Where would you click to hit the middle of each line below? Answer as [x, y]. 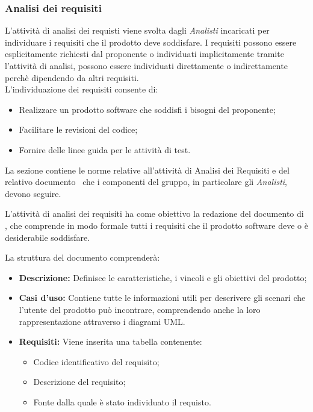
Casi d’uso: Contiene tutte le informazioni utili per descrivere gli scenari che [162, 298]
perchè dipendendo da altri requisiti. [72, 77]
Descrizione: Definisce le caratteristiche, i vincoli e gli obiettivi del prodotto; [163, 277]
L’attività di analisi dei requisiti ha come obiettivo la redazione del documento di [154, 214]
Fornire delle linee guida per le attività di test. [105, 149]
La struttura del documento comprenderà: [82, 257]
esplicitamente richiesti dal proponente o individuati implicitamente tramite [144, 54]
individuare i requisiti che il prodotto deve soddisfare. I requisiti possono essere [151, 42]
